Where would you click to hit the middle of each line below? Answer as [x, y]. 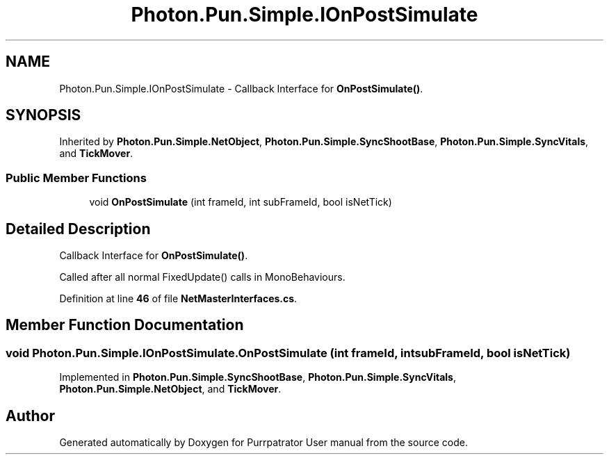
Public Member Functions [76, 178]
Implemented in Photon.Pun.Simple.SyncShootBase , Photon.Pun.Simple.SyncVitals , [258, 377]
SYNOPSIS [43, 115]
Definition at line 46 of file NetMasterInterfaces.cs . [178, 299]
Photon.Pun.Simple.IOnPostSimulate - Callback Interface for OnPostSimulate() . [241, 88]
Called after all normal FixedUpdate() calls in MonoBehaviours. [202, 277]
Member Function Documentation [125, 325]
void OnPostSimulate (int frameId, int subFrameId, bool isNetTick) [241, 202]
